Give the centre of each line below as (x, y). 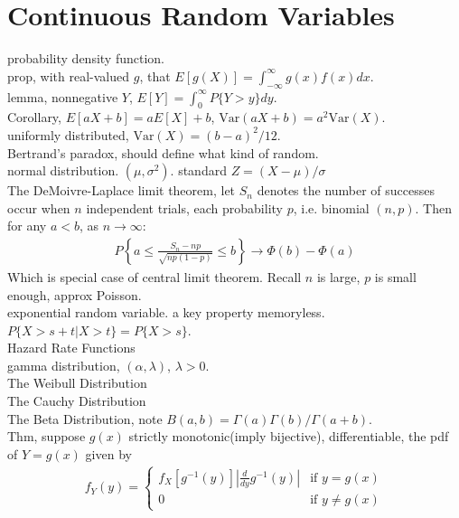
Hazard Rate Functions (71, 348)
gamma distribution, (64, 365)
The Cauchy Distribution (77, 401)
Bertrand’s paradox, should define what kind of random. (163, 152)
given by (108, 453)
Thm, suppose (47, 436)
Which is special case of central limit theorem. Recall (155, 276)
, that (155, 75)
